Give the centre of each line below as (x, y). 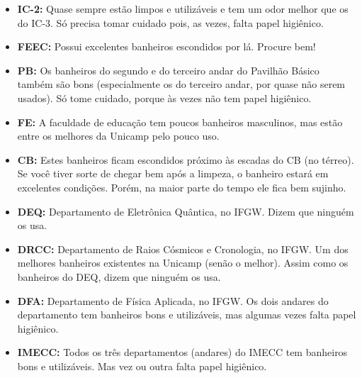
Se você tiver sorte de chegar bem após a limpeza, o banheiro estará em (173, 173)
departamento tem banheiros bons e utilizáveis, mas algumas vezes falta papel (187, 315)
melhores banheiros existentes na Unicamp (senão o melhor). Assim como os (183, 263)
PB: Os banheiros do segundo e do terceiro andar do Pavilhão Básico (168, 70)
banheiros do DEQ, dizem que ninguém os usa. (119, 276)
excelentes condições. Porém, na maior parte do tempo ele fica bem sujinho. (182, 187)
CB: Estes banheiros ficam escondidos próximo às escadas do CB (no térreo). (186, 159)
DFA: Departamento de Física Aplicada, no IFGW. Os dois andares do (173, 300)
